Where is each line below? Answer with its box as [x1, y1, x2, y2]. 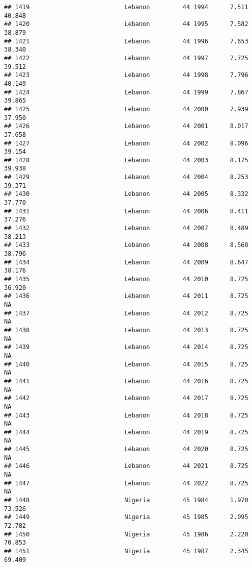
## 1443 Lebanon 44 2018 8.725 [4, 411, 248, 419]
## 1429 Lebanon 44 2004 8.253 [4, 174, 248, 181]
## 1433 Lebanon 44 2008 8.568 [4, 241, 248, 249]
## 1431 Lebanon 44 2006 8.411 [4, 207, 248, 215]
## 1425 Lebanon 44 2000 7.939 [4, 105, 248, 113]
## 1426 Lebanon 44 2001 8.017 [4, 122, 248, 130]
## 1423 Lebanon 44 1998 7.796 [4, 71, 248, 79]
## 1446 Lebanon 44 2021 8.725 [4, 462, 248, 470]
